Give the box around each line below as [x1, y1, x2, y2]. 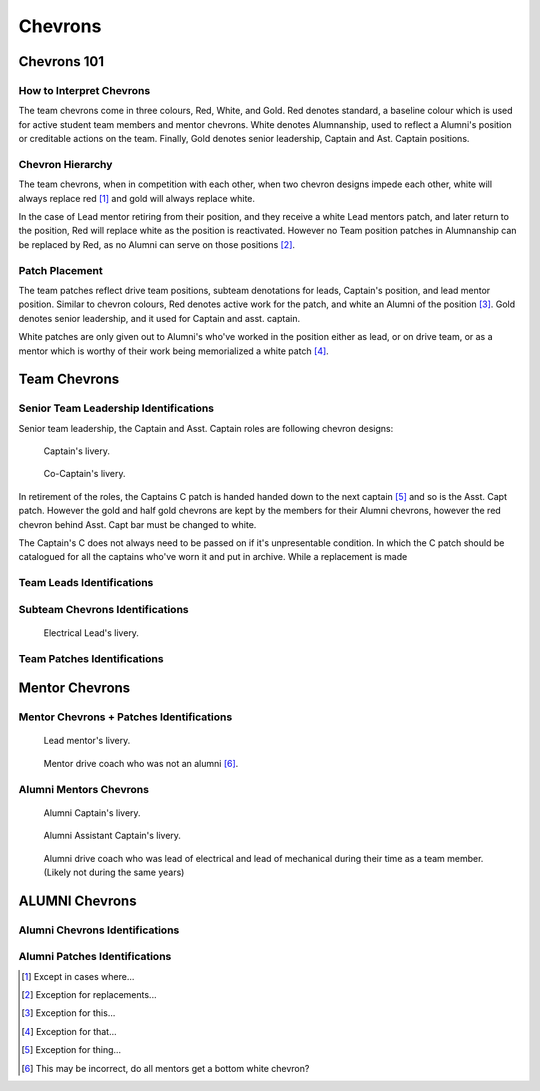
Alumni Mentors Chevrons [18, 782, 150, 796]
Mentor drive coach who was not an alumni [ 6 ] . [43, 757, 239, 769]
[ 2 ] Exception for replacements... [21, 989, 157, 1001]
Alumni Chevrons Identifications [18, 923, 180, 937]
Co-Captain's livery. [43, 468, 126, 480]
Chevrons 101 [18, 53, 105, 70]
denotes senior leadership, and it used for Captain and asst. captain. [18, 312, 300, 324]
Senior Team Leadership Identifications [18, 401, 215, 415]
